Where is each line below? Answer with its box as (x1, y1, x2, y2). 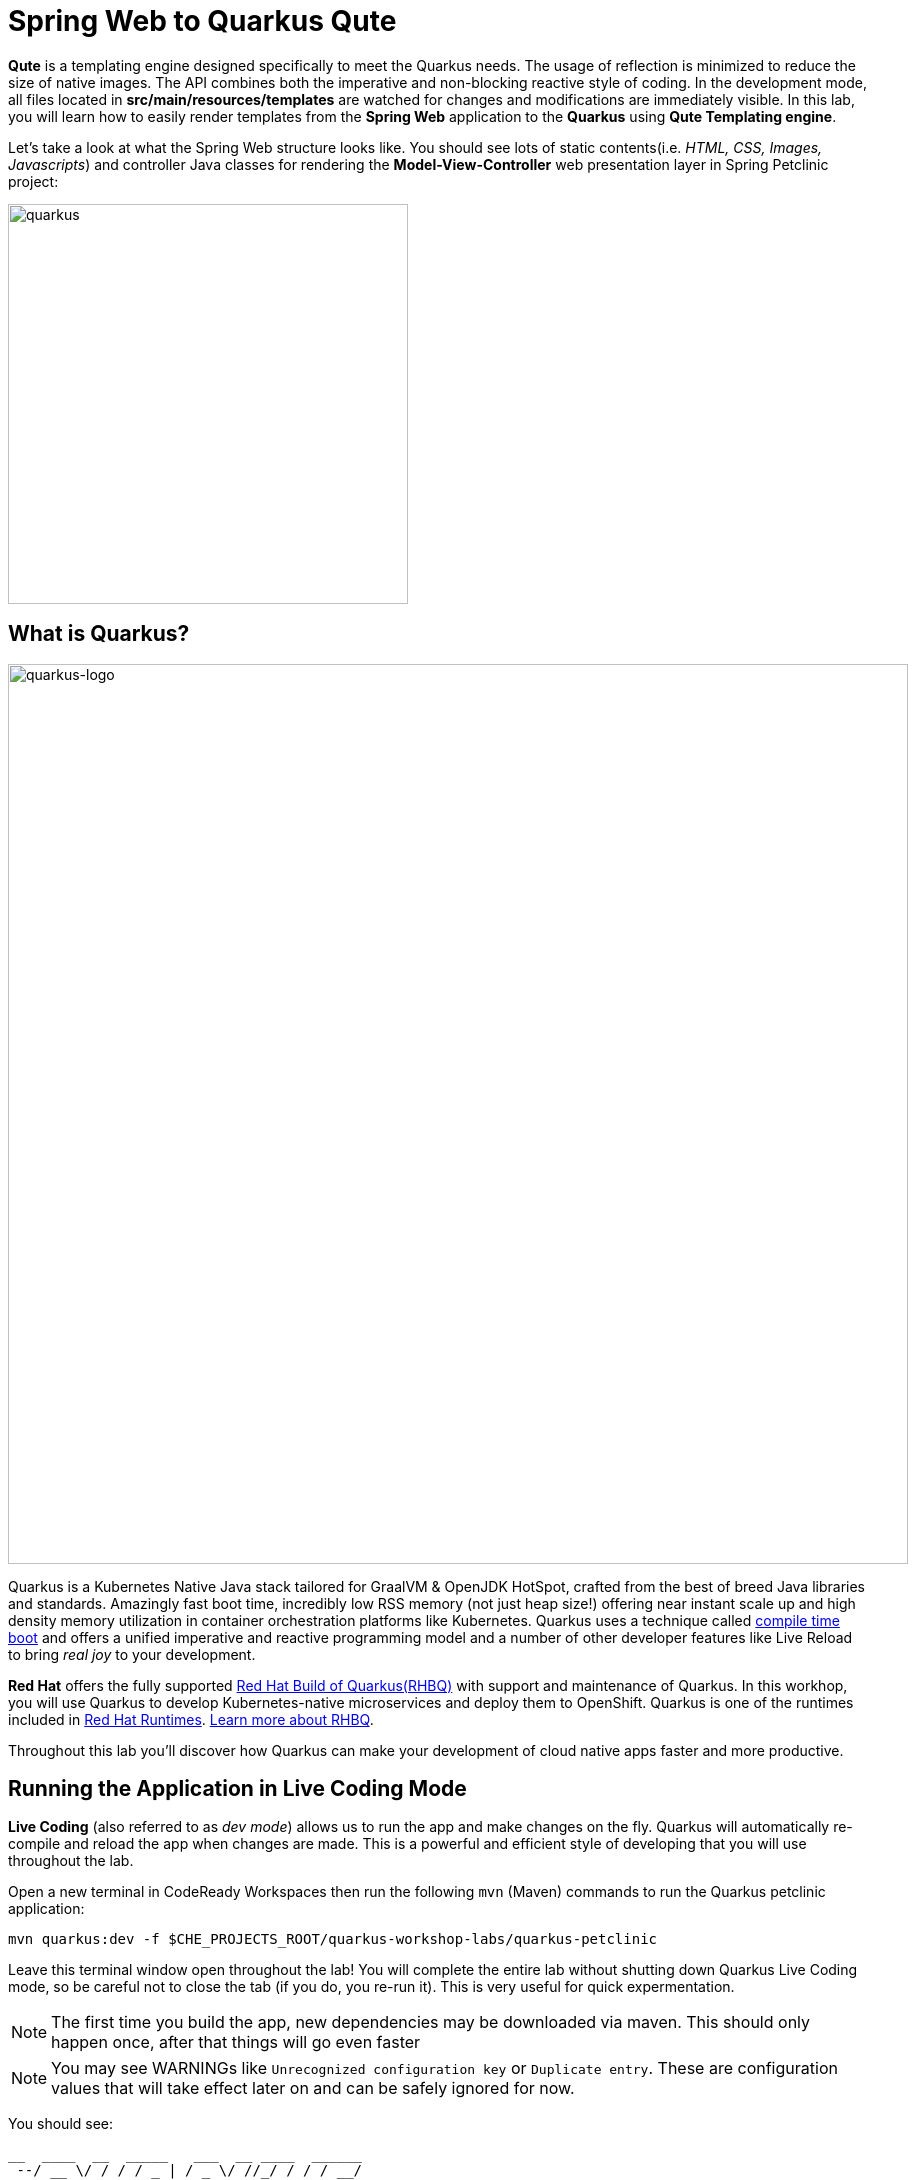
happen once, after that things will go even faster (51, 2032, 421, 2053)
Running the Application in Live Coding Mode (8, 1776, 467, 1802)
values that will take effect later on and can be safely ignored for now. (51, 2078, 575, 2099)
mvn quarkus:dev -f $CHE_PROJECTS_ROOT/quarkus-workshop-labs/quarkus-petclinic (8, 1931, 658, 1948)
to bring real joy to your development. (8, 1645, 256, 1663)
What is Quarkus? (8, 621, 190, 647)
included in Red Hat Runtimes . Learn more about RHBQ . (8, 1710, 374, 1728)
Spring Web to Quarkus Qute (8, 4, 397, 38)
